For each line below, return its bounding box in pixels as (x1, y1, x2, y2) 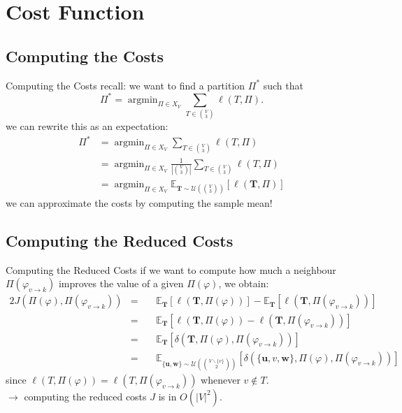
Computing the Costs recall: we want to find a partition (6, 78, 245, 92)
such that (263, 78, 303, 92)
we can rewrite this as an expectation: (6, 119, 168, 133)
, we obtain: (218, 276, 269, 291)
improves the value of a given (58, 276, 184, 291)
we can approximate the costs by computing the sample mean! (6, 196, 273, 210)
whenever (201, 372, 241, 386)
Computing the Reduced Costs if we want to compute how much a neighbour (6, 262, 336, 277)
